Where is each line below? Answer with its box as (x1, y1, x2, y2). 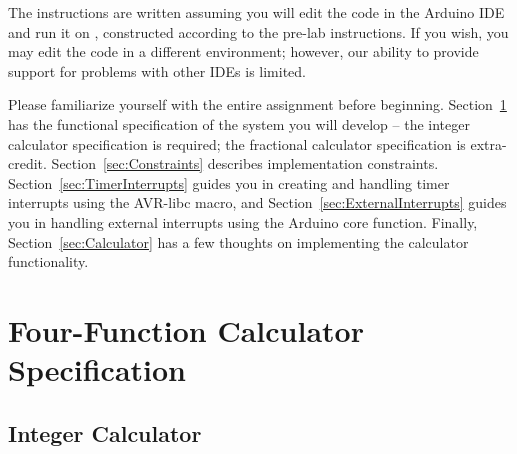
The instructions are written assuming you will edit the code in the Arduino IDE (8, 2, 505, 22)
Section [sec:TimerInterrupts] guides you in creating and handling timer (8, 172, 450, 193)
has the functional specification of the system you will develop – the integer (8, 113, 470, 134)
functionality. (8, 251, 89, 272)
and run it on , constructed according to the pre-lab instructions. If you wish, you (8, 21, 509, 42)
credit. (8, 153, 47, 174)
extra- (470, 133, 507, 154)
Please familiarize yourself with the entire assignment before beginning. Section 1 (8, 94, 507, 115)
